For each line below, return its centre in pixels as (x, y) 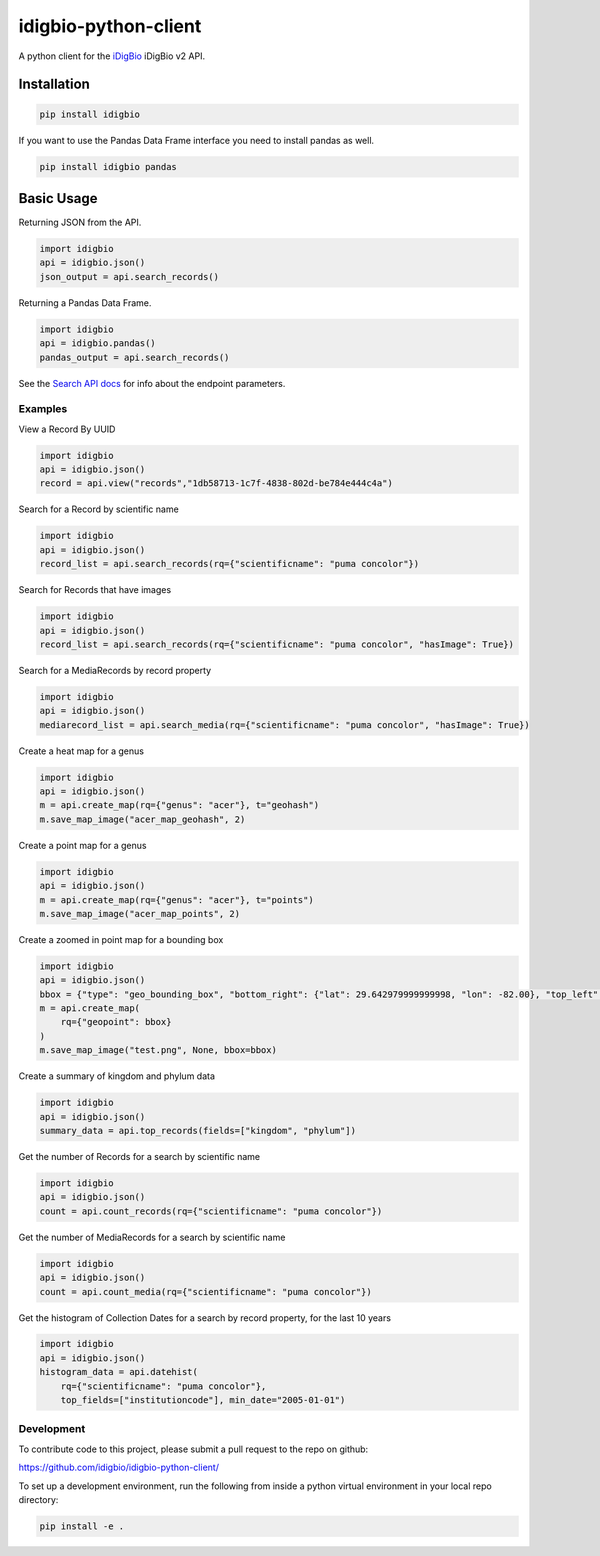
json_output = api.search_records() (129, 276)
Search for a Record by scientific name (98, 509)
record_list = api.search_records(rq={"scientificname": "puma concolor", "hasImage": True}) (277, 644)
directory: (38, 1499)
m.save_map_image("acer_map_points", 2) (139, 913)
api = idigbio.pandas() (98, 343)
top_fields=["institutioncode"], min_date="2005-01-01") (203, 1400)
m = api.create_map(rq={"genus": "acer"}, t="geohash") (179, 805)
